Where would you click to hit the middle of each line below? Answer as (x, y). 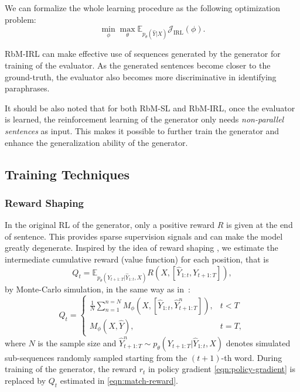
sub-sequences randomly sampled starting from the (96, 357)
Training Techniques (67, 174)
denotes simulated (258, 342)
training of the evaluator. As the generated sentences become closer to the (138, 65)
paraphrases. (27, 88)
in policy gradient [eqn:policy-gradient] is (222, 369)
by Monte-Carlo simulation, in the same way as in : (98, 289)
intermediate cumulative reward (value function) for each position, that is (137, 259)
